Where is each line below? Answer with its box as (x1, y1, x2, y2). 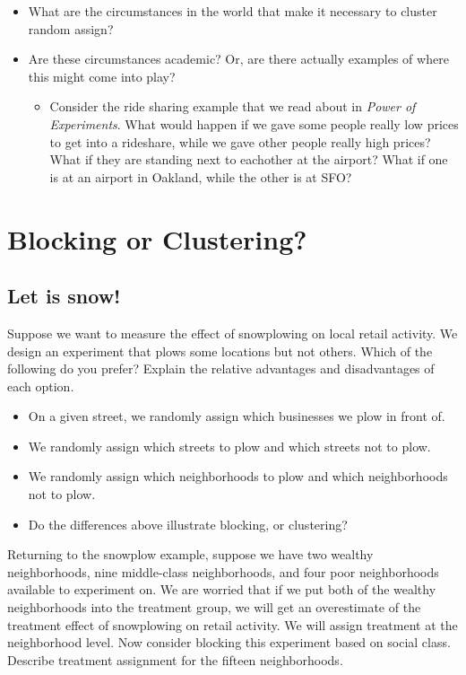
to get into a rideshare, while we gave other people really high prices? (49, 132, 431, 151)
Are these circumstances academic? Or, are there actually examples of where (28, 49, 449, 68)
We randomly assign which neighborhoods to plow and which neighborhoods (28, 467, 448, 486)
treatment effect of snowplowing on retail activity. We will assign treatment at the (7, 615, 458, 634)
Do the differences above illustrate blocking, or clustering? (28, 514, 348, 533)
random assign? (28, 19, 114, 38)
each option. (7, 376, 74, 395)
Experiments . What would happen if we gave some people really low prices (49, 114, 459, 133)
